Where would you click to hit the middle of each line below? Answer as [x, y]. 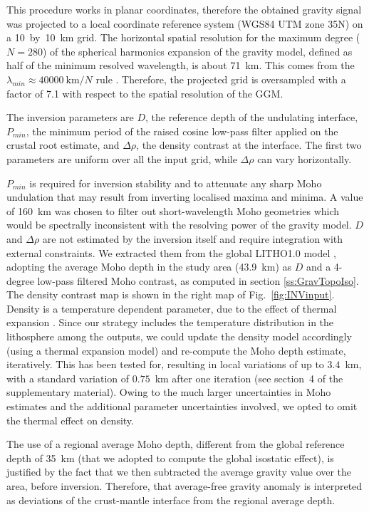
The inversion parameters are [70, 117]
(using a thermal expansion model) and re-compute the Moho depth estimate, [176, 350]
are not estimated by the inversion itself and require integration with [193, 238]
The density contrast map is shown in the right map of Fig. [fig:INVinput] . [171, 294]
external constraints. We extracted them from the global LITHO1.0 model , [171, 252]
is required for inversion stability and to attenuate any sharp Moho [176, 183]
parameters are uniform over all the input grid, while [122, 158]
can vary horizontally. [305, 158]
